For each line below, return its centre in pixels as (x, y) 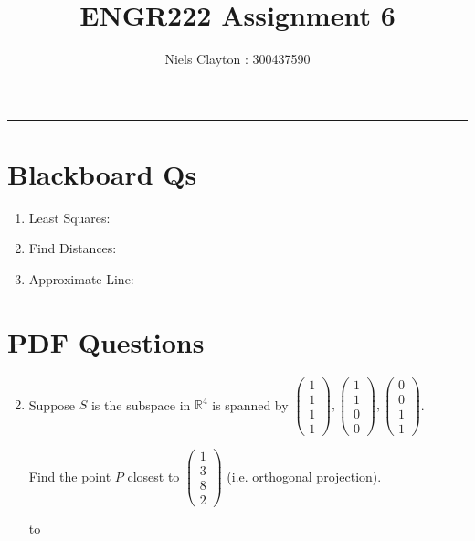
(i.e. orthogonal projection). (304, 476)
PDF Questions (106, 341)
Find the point (70, 476)
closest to (153, 476)
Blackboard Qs (102, 173)
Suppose (52, 404)
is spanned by (250, 404)
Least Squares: (69, 217)
